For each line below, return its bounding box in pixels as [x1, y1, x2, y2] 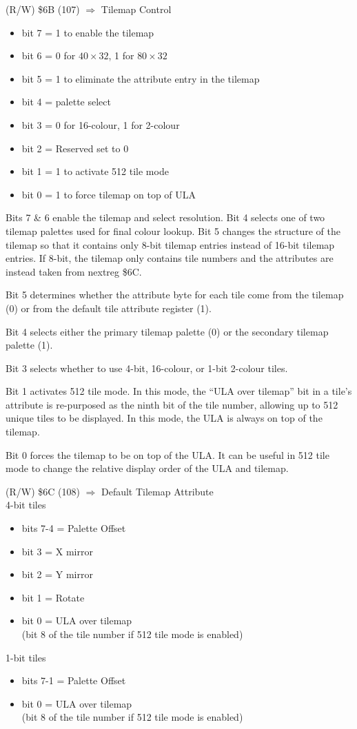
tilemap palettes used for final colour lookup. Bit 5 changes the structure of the [6, 223, 340, 238]
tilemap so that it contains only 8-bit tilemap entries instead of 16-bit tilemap [6, 237, 335, 251]
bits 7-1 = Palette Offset [21, 673, 126, 688]
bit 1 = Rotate [21, 590, 85, 604]
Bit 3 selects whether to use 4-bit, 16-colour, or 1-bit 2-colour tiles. [6, 360, 288, 375]
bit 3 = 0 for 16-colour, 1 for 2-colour [21, 117, 180, 132]
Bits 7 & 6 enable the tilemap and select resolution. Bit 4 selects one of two [6, 210, 325, 225]
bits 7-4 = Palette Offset [21, 521, 126, 535]
